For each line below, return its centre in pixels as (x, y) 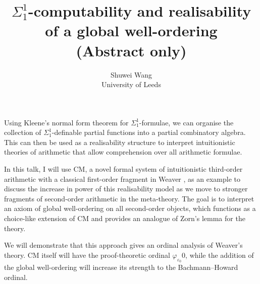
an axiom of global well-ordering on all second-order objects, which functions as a (130, 208)
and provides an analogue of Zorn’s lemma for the (168, 218)
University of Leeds (131, 84)
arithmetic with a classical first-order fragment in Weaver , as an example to (122, 179)
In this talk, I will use (38, 169)
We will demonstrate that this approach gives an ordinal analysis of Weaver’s (123, 245)
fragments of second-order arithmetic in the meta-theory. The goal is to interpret (129, 198)
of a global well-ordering (131, 30)
